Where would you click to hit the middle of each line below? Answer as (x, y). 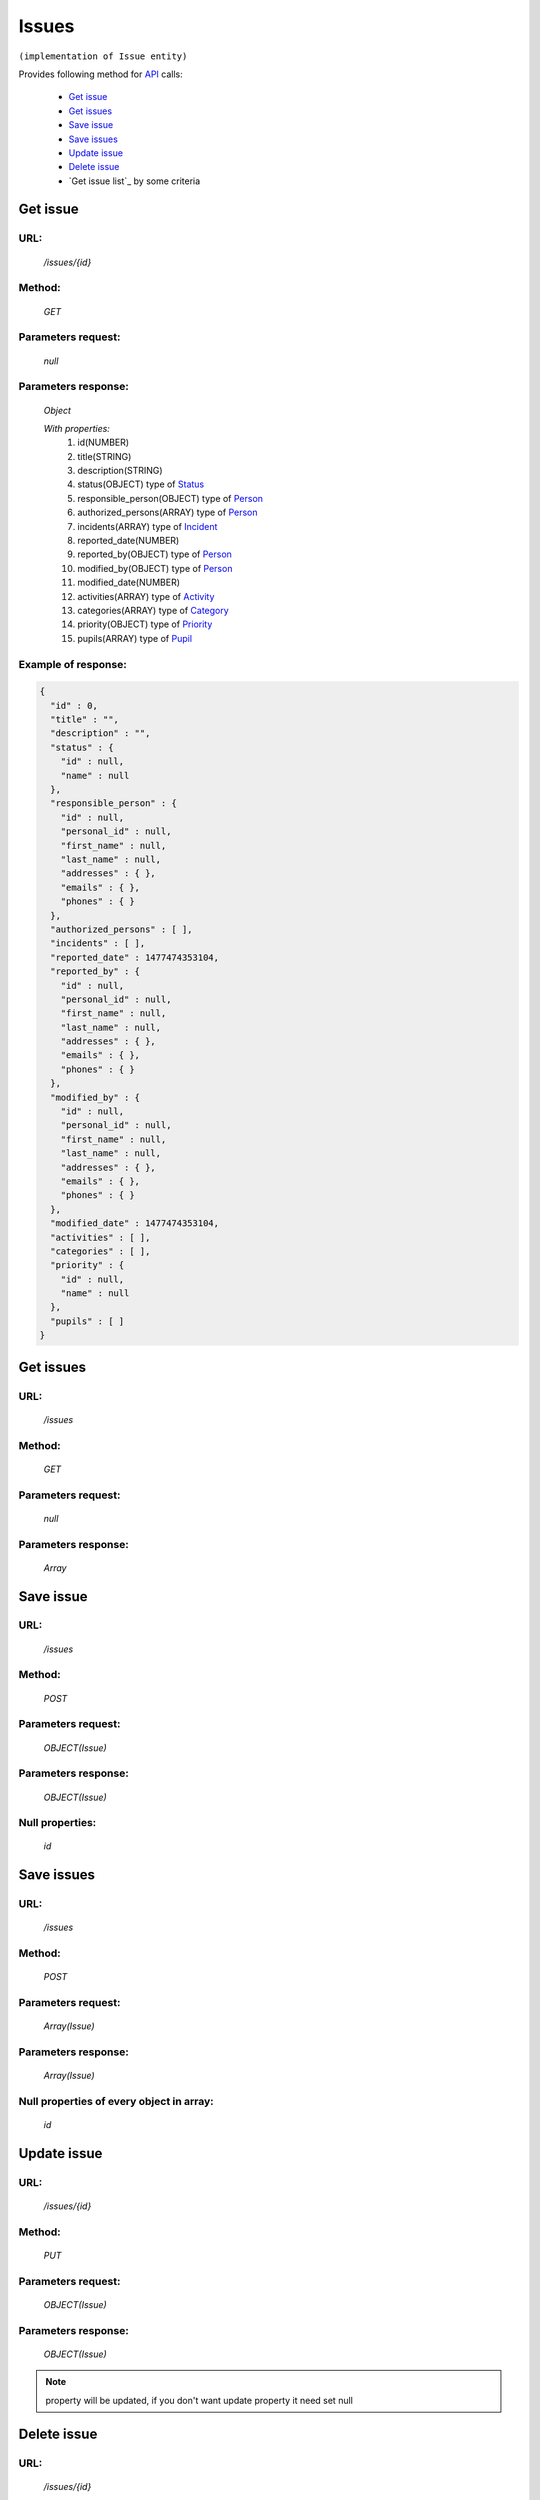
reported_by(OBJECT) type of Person (154, 554)
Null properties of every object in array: (116, 2102)
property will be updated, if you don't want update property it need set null (199, 2400)
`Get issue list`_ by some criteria (134, 181)
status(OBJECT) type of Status (141, 484)
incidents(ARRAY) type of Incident (147, 526)
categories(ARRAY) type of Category (153, 610)
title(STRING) (104, 456)
